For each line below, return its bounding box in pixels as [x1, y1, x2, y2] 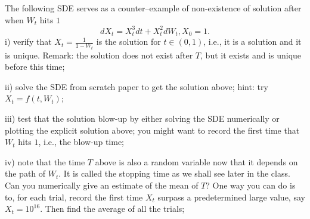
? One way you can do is [206, 178, 296, 191]
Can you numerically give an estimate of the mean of [5, 178, 199, 191]
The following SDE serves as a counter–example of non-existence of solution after [5, 2, 302, 14]
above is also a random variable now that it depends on [95, 155, 298, 168]
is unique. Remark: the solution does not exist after [5, 48, 193, 61]
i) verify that [5, 35, 52, 48]
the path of [5, 167, 46, 180]
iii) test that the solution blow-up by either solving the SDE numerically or [5, 112, 280, 124]
